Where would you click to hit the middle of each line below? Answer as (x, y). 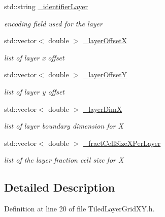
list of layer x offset (34, 57)
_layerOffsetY (105, 74)
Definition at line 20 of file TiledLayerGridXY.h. (79, 209)
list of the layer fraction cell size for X (64, 160)
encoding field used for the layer (53, 23)
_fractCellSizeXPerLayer (122, 143)
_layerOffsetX (105, 40)
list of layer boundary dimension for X (64, 126)
